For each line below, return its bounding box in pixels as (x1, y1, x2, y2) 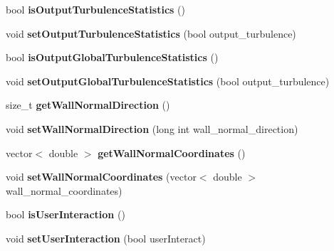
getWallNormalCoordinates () (98, 145, 246, 160)
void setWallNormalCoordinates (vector (6, 169, 197, 184)
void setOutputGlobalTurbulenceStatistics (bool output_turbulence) (6, 73, 330, 88)
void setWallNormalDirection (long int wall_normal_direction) (6, 121, 298, 136)
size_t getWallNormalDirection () (6, 97, 170, 112)
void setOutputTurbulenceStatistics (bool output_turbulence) (6, 26, 296, 41)
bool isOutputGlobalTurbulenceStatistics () (6, 50, 219, 65)
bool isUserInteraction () (6, 207, 125, 222)
